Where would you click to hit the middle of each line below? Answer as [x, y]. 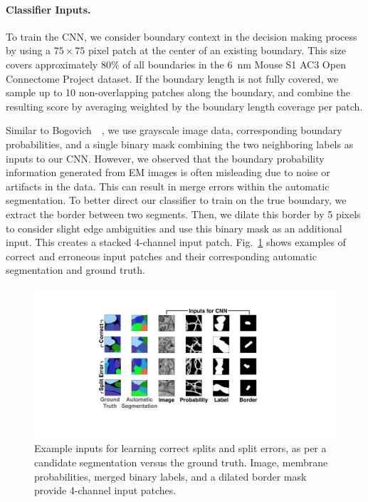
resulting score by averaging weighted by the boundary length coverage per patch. [184, 106]
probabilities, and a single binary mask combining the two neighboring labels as [180, 144]
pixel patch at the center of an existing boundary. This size [217, 50]
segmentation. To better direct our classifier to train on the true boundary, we [176, 200]
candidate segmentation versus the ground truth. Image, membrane [181, 462]
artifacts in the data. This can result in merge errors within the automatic [168, 186]
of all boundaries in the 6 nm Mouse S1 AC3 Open [234, 64]
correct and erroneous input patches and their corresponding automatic [161, 256]
